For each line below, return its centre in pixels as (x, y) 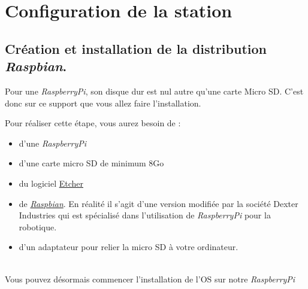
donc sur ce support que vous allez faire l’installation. (103, 103)
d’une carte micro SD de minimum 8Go (91, 163)
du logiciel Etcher (51, 183)
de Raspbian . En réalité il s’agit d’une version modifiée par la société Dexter (158, 203)
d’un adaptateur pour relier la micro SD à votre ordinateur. (129, 247)
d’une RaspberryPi (53, 143)
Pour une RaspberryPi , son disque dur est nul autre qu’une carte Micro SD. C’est (154, 91)
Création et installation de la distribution (136, 48)
